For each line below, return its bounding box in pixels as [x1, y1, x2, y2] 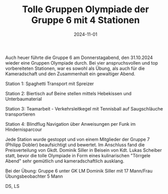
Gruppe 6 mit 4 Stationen [31, 14, 140, 26]
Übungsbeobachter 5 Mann [5, 173, 63, 179]
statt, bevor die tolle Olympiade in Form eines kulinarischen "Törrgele [5, 152, 151, 158]
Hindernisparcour [5, 126, 42, 132]
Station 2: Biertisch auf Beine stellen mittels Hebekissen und [5, 90, 132, 96]
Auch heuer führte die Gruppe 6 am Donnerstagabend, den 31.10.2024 [5, 54, 153, 61]
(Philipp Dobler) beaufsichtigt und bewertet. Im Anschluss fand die [5, 142, 145, 148]
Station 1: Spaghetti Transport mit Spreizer [5, 80, 94, 87]
